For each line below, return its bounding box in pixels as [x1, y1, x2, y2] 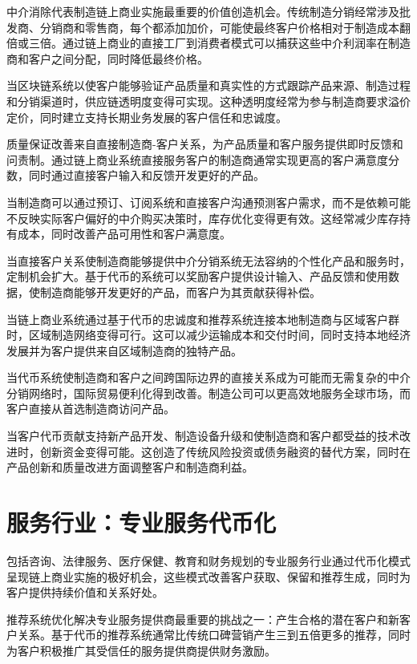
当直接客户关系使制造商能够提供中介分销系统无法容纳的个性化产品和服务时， [6, 252, 411, 269]
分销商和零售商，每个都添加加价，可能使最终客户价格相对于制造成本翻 [39, 18, 411, 35]
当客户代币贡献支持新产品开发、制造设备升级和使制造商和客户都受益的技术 [6, 427, 399, 444]
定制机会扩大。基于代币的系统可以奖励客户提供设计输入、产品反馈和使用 [6, 268, 388, 285]
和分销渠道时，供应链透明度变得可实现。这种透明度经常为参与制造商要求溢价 [6, 92, 411, 109]
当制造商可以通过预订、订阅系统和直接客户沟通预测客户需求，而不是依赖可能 [6, 193, 411, 210]
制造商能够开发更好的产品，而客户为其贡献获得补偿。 [39, 283, 321, 300]
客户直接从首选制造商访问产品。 [6, 400, 175, 417]
